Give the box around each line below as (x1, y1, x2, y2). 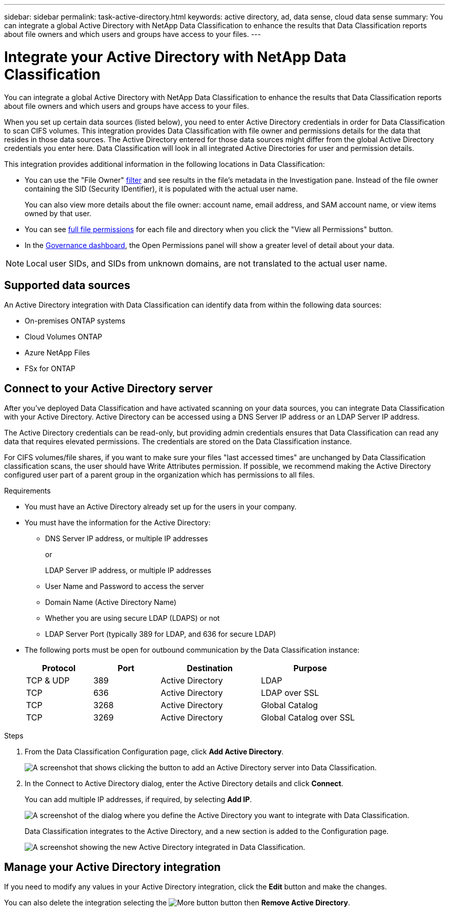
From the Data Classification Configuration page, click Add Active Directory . (25, 747, 284, 756)
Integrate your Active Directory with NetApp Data (4, 48, 346, 66)
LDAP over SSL (261, 688, 319, 698)
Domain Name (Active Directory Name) (45, 598, 177, 607)
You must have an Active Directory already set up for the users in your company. (25, 502, 297, 511)
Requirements (4, 486, 51, 496)
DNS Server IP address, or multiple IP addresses (45, 534, 208, 543)
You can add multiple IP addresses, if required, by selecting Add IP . (25, 795, 252, 804)
